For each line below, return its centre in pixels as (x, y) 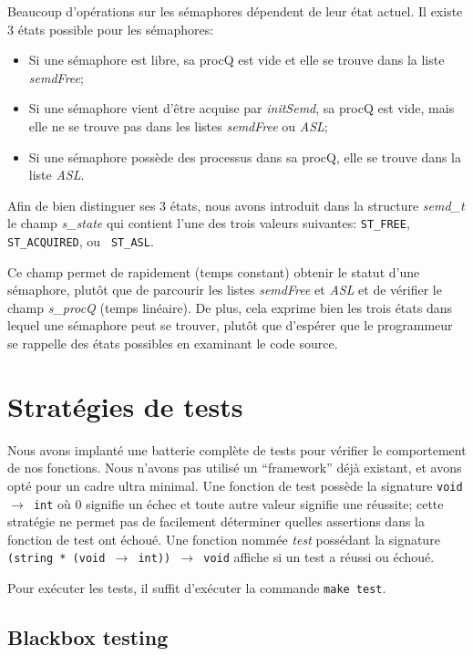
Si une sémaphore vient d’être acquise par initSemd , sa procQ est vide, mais (242, 108)
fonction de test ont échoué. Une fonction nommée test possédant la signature (224, 539)
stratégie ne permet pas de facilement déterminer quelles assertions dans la (216, 521)
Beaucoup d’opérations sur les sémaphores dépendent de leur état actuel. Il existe (235, 11)
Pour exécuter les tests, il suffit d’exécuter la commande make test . (197, 588)
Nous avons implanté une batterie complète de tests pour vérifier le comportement (237, 449)
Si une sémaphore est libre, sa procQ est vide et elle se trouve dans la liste (236, 60)
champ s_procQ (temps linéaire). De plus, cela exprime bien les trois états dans (230, 307)
